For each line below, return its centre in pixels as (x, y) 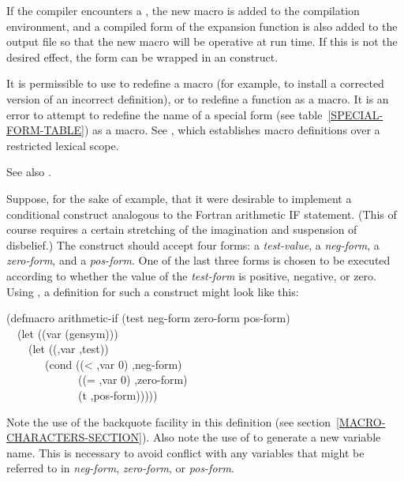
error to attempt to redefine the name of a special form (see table (165, 114)
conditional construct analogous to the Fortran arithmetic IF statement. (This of (202, 214)
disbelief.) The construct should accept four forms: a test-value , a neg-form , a (193, 244)
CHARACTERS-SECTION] (74, 437)
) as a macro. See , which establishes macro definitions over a (232, 130)
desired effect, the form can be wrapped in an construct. (142, 56)
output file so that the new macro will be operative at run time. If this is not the (202, 41)
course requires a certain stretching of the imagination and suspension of (182, 229)
